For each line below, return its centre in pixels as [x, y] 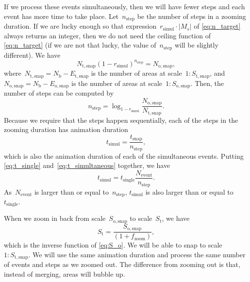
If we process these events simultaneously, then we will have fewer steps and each [125, 6]
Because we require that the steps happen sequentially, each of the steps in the [121, 120]
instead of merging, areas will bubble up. [65, 274]
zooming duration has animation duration [66, 129]
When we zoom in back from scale [55, 218]
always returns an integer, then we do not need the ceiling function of [108, 35]
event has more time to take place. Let [61, 16]
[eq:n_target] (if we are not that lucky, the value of [80, 45]
